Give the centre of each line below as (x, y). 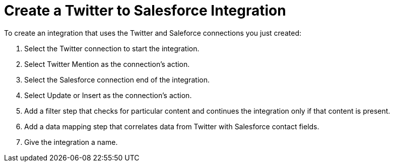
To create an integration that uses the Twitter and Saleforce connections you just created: (153, 33)
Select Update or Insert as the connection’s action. (108, 95)
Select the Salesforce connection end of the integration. (117, 79)
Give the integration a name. (71, 142)
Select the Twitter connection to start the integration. (112, 48)
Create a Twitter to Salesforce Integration (145, 11)
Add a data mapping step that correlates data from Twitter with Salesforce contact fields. (172, 126)
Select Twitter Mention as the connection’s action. (107, 64)
